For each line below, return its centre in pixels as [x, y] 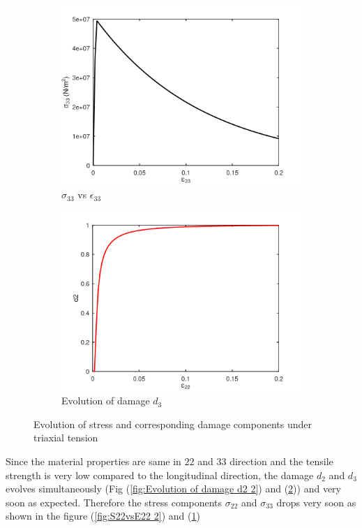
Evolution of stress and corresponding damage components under [173, 424]
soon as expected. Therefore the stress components [114, 502]
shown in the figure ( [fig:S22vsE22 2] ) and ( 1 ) [103, 516]
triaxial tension [66, 438]
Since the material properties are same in [93, 461]
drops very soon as [316, 502]
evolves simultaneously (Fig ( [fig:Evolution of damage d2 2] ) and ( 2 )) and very [173, 489]
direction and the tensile [281, 461]
